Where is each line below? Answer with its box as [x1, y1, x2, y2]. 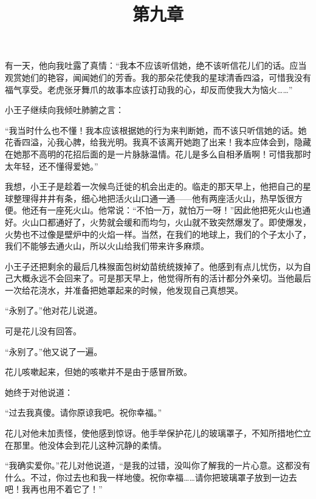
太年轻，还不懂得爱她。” [5, 159, 98, 172]
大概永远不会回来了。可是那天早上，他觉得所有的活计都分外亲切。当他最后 [13, 272, 311, 284]
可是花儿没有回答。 [5, 325, 81, 337]
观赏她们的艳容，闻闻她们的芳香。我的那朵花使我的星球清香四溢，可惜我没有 [5, 71, 311, 83]
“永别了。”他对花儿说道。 [5, 304, 103, 317]
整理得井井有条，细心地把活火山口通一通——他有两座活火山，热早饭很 [13, 191, 294, 204]
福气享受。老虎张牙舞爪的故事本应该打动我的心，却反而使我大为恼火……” [5, 83, 293, 95]
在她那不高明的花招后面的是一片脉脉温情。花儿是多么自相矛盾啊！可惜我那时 [5, 147, 311, 160]
